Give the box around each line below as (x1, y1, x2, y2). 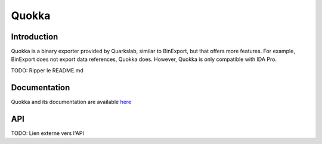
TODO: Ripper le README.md (11, 66, 83, 74)
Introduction (11, 32, 58, 42)
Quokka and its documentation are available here (11, 98, 132, 105)
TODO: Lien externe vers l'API (11, 129, 85, 137)
